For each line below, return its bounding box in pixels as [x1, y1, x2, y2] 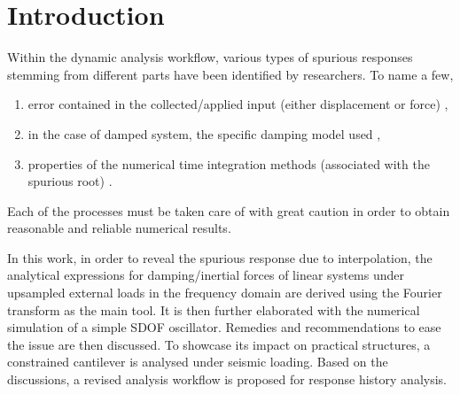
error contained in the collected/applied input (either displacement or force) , [27, 95, 448, 113]
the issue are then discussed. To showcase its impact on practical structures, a [7, 335, 431, 353]
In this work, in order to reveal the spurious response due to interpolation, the [7, 248, 433, 267]
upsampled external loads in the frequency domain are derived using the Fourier [7, 283, 442, 302]
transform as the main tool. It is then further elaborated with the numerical [7, 300, 420, 319]
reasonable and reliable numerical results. [7, 219, 231, 237]
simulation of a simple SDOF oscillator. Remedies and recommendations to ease [7, 318, 441, 336]
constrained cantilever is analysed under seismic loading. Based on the [7, 352, 388, 371]
